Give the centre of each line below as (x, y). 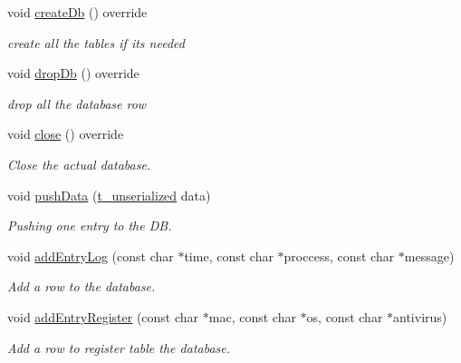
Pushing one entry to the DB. (90, 226)
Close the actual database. (79, 164)
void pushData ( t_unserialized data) (109, 195)
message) (429, 255)
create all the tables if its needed (96, 42)
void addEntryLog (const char (91, 255)
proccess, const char (339, 255)
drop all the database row (77, 103)
